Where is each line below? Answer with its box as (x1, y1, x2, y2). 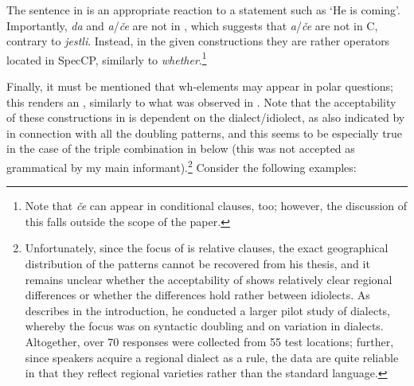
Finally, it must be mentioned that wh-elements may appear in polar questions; (6, 78, 393, 95)
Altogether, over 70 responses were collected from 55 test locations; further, (25, 333, 394, 349)
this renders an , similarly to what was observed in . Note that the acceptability (6, 93, 396, 110)
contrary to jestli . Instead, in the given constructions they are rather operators (6, 33, 390, 49)
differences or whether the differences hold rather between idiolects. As (25, 287, 370, 303)
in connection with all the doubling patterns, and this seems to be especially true (6, 124, 403, 141)
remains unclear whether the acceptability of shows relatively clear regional (25, 271, 393, 287)
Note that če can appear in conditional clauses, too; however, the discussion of (25, 197, 408, 214)
